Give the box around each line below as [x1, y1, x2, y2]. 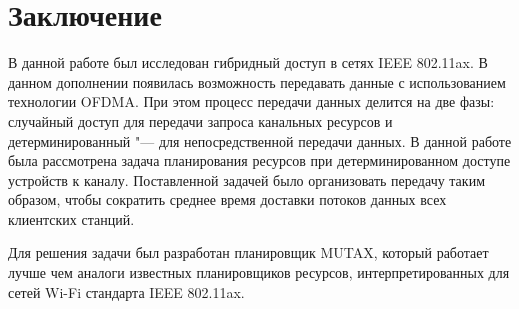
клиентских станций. [8, 208, 135, 229]
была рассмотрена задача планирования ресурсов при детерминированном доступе [8, 150, 511, 171]
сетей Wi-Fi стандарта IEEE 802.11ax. [8, 281, 245, 302]
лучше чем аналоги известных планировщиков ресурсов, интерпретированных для [8, 262, 510, 283]
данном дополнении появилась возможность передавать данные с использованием [8, 71, 506, 92]
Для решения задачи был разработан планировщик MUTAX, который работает [8, 242, 489, 263]
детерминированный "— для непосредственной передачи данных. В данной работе [8, 130, 512, 151]
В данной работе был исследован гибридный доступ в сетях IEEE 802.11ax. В [8, 52, 488, 73]
